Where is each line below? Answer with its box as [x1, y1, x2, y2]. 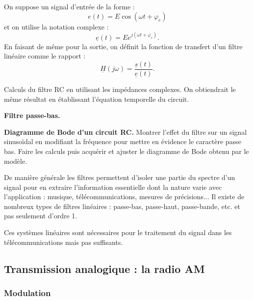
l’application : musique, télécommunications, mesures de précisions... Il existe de [4, 191, 245, 202]
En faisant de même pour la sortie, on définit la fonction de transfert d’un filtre [4, 41, 243, 51]
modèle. [4, 155, 27, 166]
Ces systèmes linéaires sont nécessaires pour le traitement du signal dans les [4, 227, 232, 238]
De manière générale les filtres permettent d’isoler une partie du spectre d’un [4, 172, 235, 182]
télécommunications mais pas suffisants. [4, 237, 123, 247]
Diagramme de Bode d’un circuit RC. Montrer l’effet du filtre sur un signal [4, 126, 247, 137]
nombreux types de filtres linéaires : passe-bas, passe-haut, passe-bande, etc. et [4, 201, 240, 211]
